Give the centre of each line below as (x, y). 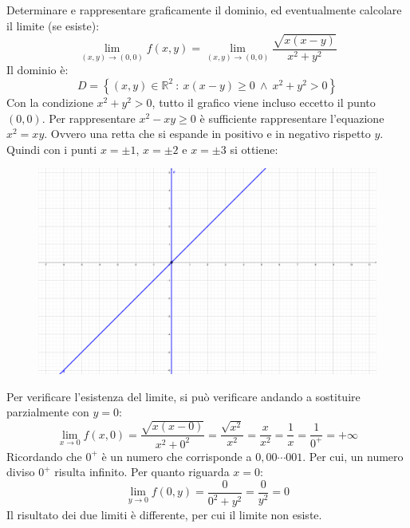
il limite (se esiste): (53, 25)
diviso (21, 472)
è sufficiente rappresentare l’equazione (292, 118)
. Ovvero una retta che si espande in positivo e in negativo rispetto (207, 134)
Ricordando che (44, 456)
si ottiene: (254, 149)
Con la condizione (50, 102)
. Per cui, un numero (353, 456)
